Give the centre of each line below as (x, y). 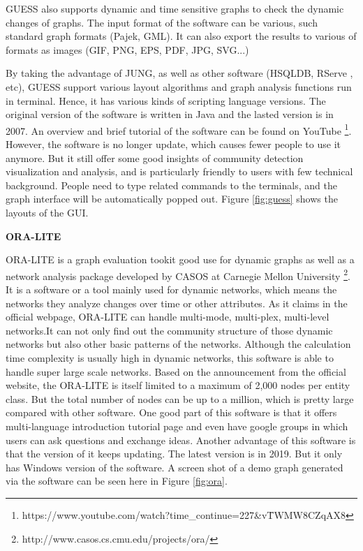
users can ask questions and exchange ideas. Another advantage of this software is (181, 440)
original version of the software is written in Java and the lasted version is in (170, 114)
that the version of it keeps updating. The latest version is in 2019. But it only (174, 454)
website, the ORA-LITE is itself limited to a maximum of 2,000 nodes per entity (178, 385)
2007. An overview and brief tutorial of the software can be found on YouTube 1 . (179, 129)
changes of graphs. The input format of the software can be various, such (162, 22)
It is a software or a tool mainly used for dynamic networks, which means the (171, 289)
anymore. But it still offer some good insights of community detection (155, 157)
